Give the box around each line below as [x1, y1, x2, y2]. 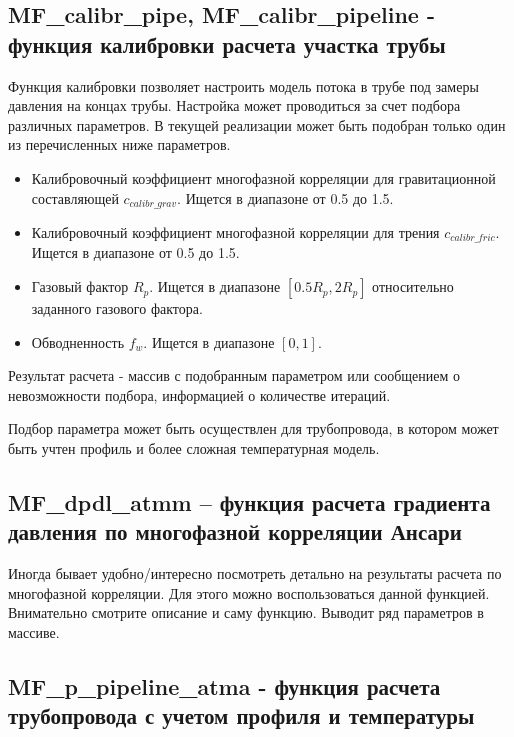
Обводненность [31, 331, 125, 352]
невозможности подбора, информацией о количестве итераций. [8, 384, 391, 405]
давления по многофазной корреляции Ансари [8, 516, 462, 547]
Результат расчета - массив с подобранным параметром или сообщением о [8, 365, 460, 386]
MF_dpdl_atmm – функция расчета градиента [8, 487, 491, 518]
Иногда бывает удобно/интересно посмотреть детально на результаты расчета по [8, 563, 502, 584]
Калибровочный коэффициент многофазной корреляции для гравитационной [31, 167, 496, 188]
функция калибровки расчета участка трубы [8, 28, 446, 59]
